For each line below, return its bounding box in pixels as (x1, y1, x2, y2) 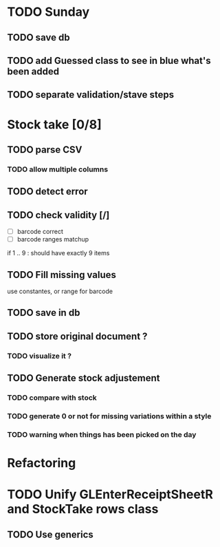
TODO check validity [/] (7, 209, 110, 221)
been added (7, 65, 60, 77)
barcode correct (16, 228, 64, 236)
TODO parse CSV (7, 144, 82, 155)
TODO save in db (7, 307, 80, 319)
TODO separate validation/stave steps (7, 89, 174, 100)
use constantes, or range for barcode (7, 287, 113, 295)
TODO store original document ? (7, 330, 148, 342)
